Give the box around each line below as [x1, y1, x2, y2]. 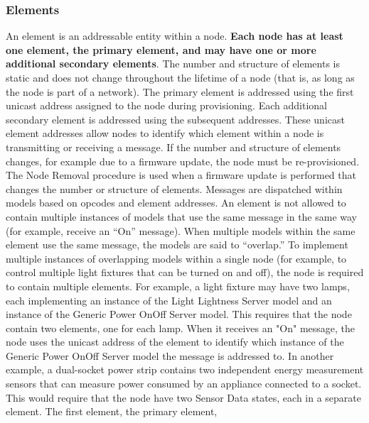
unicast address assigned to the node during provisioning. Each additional [6, 98, 327, 113]
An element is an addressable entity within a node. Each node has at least [6, 28, 343, 43]
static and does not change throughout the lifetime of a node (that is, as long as [6, 70, 355, 84]
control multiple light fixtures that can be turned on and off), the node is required [6, 265, 364, 280]
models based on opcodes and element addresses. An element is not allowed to [6, 195, 346, 210]
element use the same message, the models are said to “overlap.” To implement [6, 237, 348, 252]
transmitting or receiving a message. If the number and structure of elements [6, 139, 341, 154]
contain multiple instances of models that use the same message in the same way [6, 209, 358, 224]
